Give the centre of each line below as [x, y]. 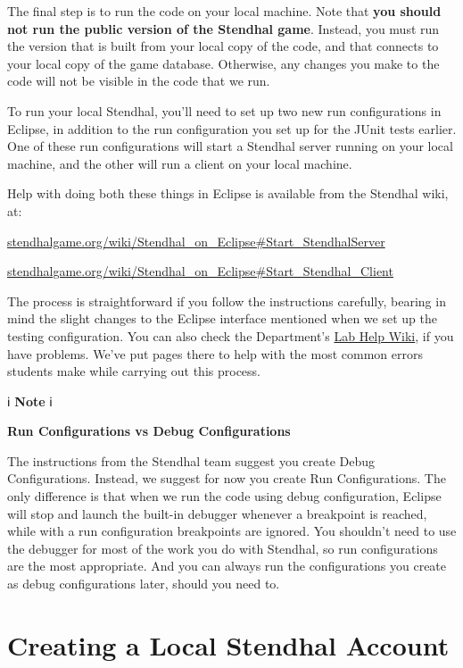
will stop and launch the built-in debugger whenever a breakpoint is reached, [217, 513]
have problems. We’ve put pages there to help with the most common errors [215, 353]
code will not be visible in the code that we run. [139, 81]
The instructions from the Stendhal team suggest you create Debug [191, 460]
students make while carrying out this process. [134, 371]
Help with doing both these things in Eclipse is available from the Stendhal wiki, [228, 193]
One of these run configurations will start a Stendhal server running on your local [230, 146]
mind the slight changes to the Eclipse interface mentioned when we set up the [222, 318]
